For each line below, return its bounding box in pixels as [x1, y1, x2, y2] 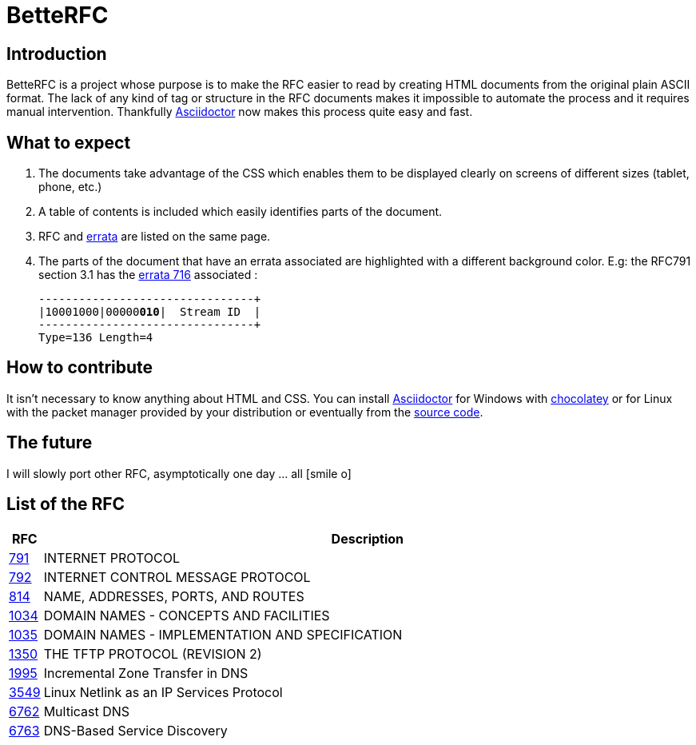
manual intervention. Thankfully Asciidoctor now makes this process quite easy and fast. [6, 105, 473, 119]
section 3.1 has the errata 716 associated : [38, 268, 258, 282]
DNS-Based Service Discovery [43, 722, 228, 739]
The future [6, 432, 93, 453]
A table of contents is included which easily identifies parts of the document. [38, 205, 443, 219]
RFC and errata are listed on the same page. [38, 229, 271, 244]
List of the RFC [6, 494, 125, 515]
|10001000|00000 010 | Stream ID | [38, 305, 261, 319]
